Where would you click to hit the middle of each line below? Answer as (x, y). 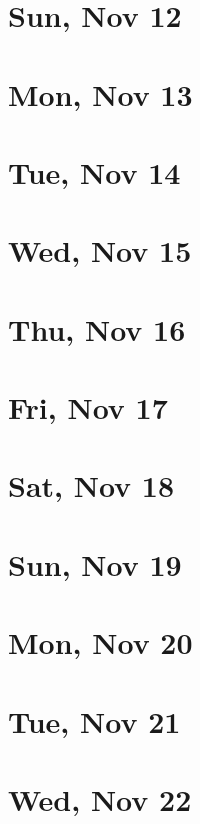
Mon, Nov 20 (100, 642)
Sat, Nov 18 (91, 485)
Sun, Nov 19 (95, 563)
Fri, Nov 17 (88, 407)
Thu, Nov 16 (97, 328)
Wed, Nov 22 (100, 798)
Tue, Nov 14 (94, 171)
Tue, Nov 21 (94, 720)
